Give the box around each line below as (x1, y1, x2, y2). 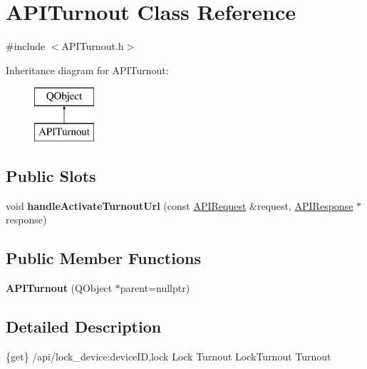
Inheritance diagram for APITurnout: (6, 62, 169, 77)
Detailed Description (6, 315, 162, 338)
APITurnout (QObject (6, 280, 113, 295)
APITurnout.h (61, 39, 124, 54)
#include (6, 39, 46, 54)
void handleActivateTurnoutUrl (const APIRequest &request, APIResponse (6, 198, 353, 213)
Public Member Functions (6, 247, 201, 269)
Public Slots (6, 164, 96, 186)
